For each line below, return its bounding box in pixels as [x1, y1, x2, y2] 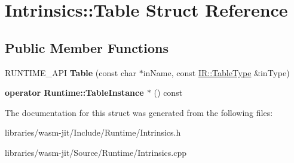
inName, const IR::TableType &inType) [143, 66, 290, 79]
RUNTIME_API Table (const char [5, 66, 137, 79]
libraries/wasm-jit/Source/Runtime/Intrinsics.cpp [5, 146, 187, 158]
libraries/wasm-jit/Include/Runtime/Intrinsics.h [5, 126, 181, 139]
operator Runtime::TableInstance [5, 86, 144, 99]
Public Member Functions [5, 38, 169, 57]
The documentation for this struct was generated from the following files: [5, 106, 273, 118]
